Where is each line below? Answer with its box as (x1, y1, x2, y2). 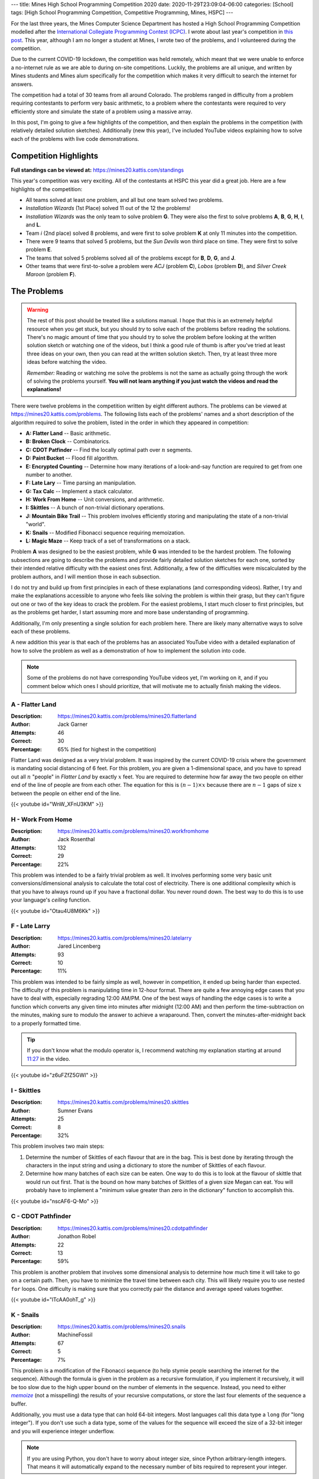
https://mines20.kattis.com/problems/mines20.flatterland (57, 713, 197, 720)
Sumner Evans (57, 1107, 93, 1114)
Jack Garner (57, 721, 88, 728)
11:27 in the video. (27, 1055, 70, 1062)
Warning (27, 306, 48, 313)
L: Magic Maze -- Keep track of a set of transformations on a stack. (25, 537, 191, 544)
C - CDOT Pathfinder (11, 1212, 71, 1220)
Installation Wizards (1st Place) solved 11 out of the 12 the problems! (25, 205, 191, 212)
